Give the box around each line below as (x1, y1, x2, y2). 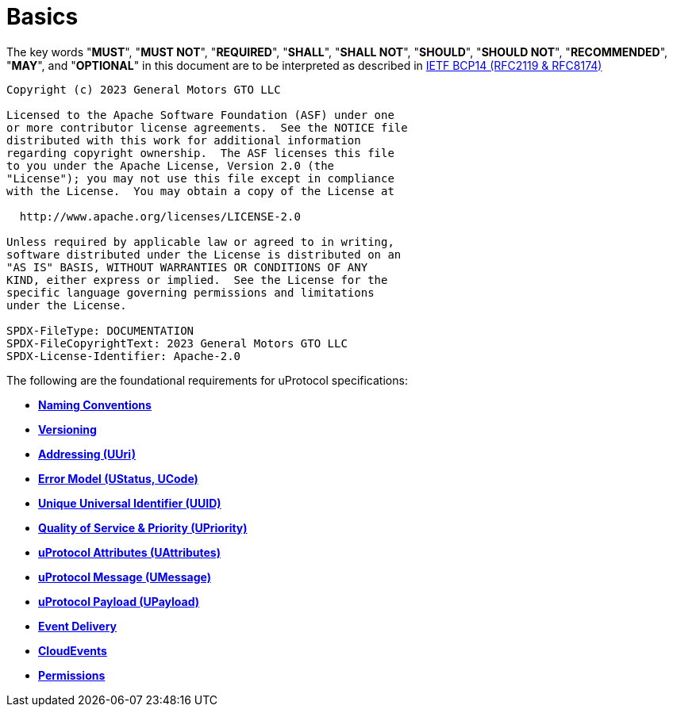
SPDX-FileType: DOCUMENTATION (6, 324, 194, 337)
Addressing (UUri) (38, 447, 136, 461)
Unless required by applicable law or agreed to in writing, (6, 235, 394, 248)
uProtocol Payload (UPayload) (38, 594, 200, 608)
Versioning (38, 422, 97, 436)
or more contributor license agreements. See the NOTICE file (6, 121, 408, 134)
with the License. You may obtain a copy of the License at (6, 184, 394, 197)
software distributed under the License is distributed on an (6, 247, 402, 261)
